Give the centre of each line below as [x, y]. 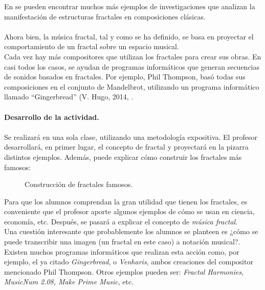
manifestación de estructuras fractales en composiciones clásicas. [105, 16]
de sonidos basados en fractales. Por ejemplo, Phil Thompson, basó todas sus [125, 77]
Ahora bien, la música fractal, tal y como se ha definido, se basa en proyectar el [129, 36]
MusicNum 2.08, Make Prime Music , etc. [69, 282]
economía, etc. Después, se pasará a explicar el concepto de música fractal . [121, 221]
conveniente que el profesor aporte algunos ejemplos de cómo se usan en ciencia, [129, 211]
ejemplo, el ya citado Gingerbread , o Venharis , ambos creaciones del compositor [129, 262]
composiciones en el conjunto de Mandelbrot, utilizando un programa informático [132, 86]
